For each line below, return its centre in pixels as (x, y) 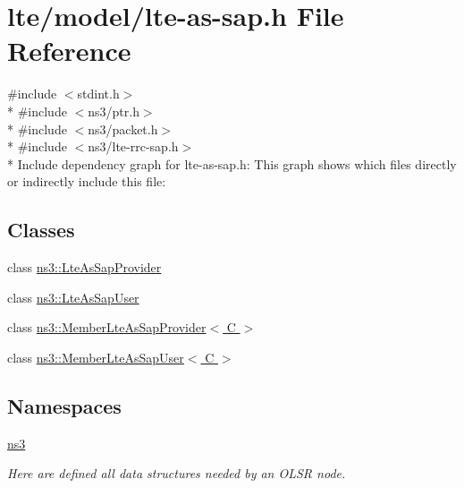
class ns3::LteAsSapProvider (84, 267)
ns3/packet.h (123, 128)
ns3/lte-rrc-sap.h (133, 146)
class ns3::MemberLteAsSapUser (96, 357)
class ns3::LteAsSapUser (73, 297)
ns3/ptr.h (114, 111)
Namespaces (64, 405)
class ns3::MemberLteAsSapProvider (107, 327)
